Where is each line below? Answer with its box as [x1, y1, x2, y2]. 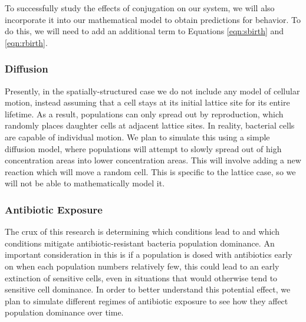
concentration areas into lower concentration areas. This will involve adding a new [5, 154, 301, 166]
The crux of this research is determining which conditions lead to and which [5, 225, 279, 238]
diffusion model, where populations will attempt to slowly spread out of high [5, 142, 282, 155]
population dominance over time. [5, 306, 124, 318]
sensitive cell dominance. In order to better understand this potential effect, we [5, 283, 291, 295]
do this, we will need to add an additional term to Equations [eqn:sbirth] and [5, 25, 284, 37]
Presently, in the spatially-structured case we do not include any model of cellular [5, 84, 300, 97]
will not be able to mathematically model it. [5, 177, 165, 189]
